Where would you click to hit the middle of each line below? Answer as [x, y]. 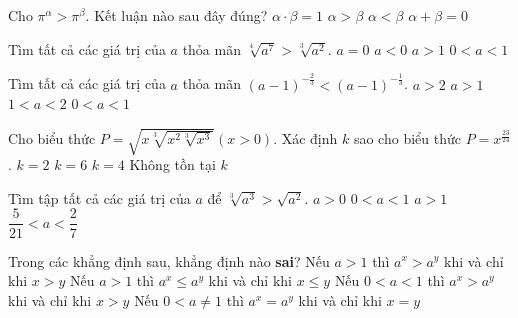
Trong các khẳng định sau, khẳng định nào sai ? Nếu [169, 260]
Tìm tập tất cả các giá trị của [99, 197]
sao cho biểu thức [407, 138]
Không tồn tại [172, 164]
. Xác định [305, 138]
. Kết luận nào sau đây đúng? [176, 15]
